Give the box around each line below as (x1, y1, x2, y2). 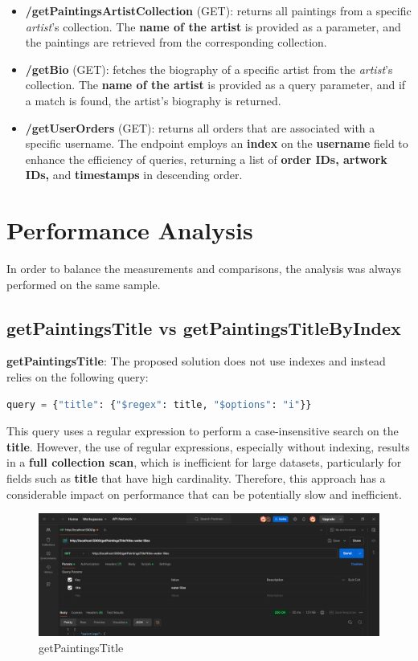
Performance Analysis (6, 214, 253, 247)
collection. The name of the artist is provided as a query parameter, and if (25, 76, 406, 93)
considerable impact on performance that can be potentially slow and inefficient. (6, 485, 402, 502)
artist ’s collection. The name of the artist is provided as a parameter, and (25, 18, 401, 35)
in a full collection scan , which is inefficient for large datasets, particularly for (6, 454, 402, 471)
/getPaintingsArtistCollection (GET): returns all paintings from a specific (25, 2, 412, 18)
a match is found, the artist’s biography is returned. (25, 92, 281, 108)
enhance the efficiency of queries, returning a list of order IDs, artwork (25, 150, 387, 167)
